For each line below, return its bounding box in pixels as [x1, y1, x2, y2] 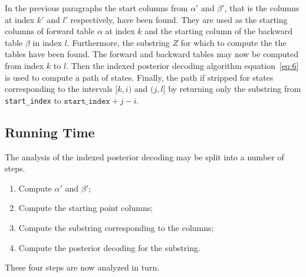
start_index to [5, 94, 61, 106]
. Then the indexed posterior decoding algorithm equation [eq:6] [66, 59, 299, 71]
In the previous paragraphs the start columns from [5, 2, 188, 14]
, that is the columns [224, 2, 300, 14]
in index [32, 36, 62, 48]
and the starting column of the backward [144, 25, 292, 37]
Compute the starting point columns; [18, 202, 153, 214]
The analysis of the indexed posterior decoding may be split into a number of [5, 150, 284, 163]
